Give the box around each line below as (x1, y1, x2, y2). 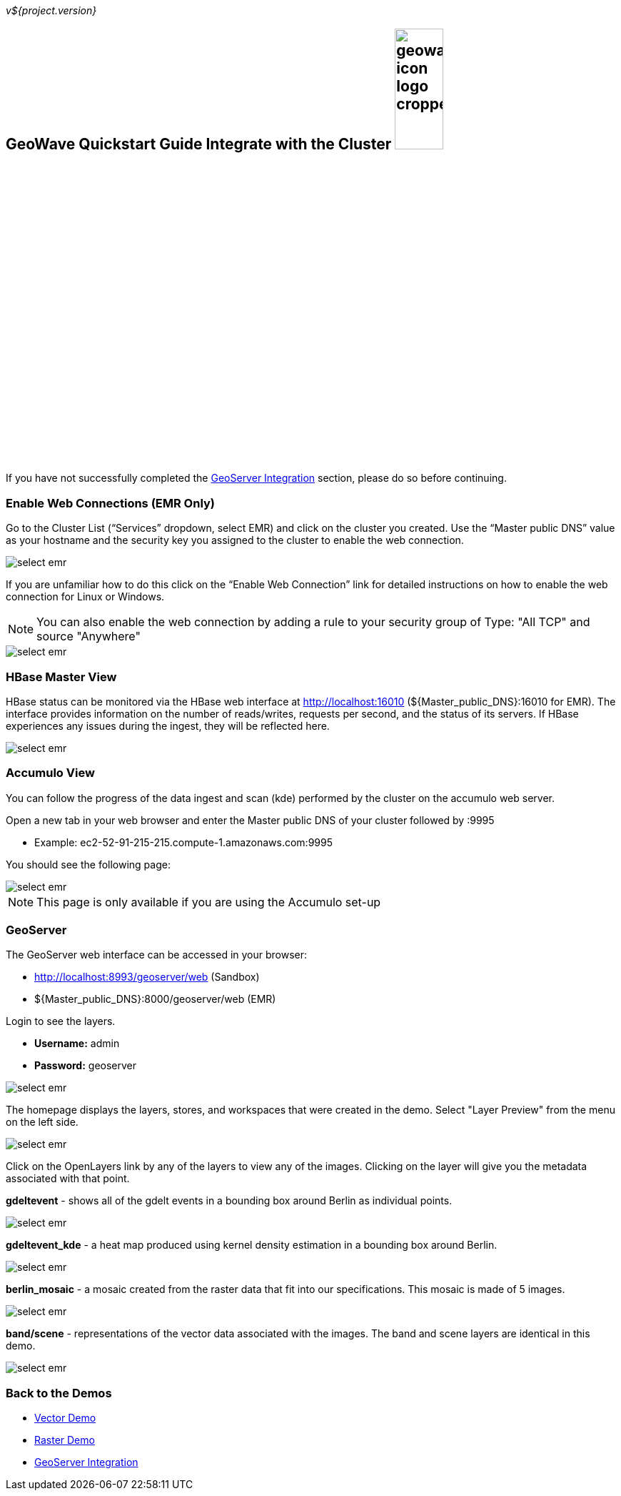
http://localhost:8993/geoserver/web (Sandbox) (34, 971, 260, 984)
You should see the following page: (6, 858, 171, 871)
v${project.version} (6, 4, 97, 16)
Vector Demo (34, 1412, 96, 1425)
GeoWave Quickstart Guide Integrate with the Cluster (6, 135, 392, 154)
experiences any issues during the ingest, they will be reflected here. (6, 719, 330, 732)
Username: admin (34, 1037, 120, 1050)
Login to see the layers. (6, 1015, 116, 1028)
